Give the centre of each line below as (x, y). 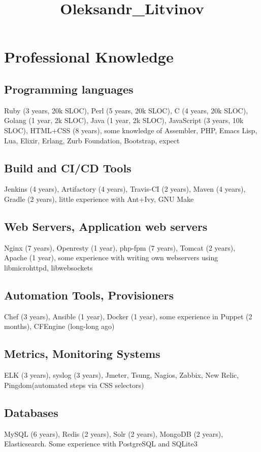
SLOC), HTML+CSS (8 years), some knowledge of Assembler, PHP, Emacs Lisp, (131, 130)
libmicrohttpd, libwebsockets (48, 267)
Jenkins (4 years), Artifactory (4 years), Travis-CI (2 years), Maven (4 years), (125, 189)
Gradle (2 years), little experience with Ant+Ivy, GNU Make (99, 199)
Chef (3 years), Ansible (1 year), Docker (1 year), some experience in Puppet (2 (128, 316)
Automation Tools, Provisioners (89, 295)
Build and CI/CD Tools (68, 168)
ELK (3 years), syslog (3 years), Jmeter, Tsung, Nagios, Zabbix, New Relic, (122, 375)
